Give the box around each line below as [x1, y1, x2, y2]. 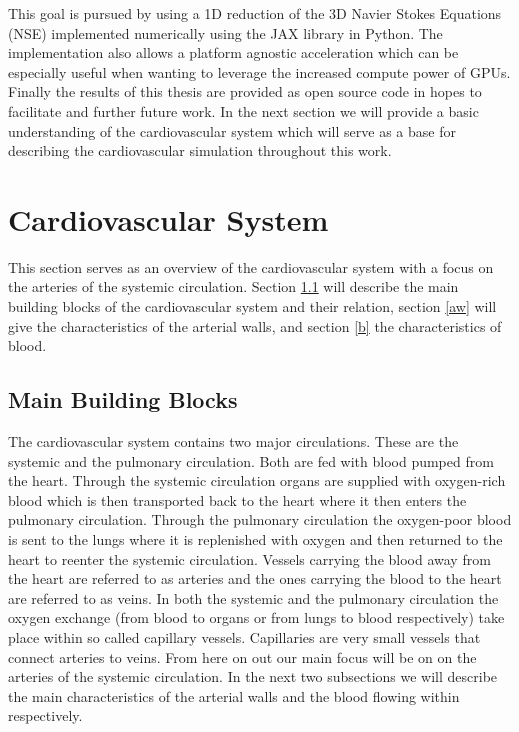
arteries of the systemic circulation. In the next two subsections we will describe [8, 666, 498, 687]
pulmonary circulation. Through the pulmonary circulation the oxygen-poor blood [8, 509, 512, 530]
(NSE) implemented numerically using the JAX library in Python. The [8, 22, 443, 43]
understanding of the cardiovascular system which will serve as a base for [8, 120, 456, 141]
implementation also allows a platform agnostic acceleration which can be [8, 42, 459, 63]
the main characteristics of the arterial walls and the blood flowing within [8, 685, 460, 706]
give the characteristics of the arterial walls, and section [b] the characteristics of [8, 315, 502, 336]
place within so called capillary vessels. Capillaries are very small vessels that [8, 626, 481, 647]
